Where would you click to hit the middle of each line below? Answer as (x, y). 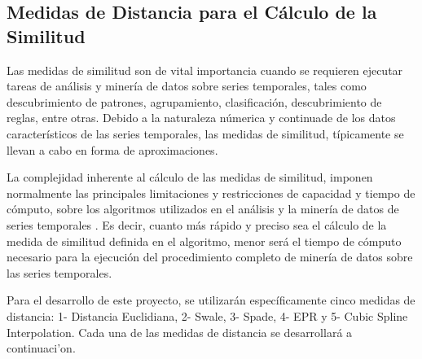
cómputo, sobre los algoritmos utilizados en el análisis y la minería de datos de (203, 209)
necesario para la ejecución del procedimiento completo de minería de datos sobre (210, 257)
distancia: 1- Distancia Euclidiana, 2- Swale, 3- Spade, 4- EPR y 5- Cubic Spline (207, 315)
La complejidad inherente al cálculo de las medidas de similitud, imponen (190, 177)
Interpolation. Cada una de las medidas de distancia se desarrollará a (180, 332)
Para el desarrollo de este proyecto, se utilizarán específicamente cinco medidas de (211, 300)
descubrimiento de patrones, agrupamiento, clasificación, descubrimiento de (194, 101)
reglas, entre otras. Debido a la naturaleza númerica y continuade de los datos (201, 118)
